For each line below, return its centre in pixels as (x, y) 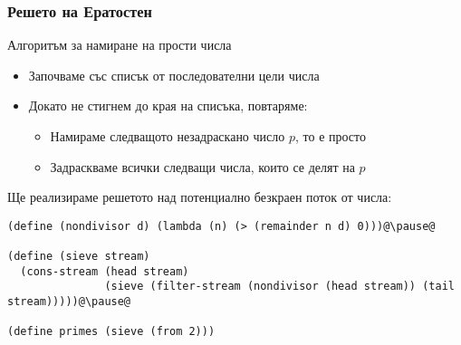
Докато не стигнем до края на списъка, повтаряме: (168, 105)
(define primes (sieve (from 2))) (111, 332)
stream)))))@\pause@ (69, 302)
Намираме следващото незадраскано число (168, 136)
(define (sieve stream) (79, 257)
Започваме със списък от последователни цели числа (174, 75)
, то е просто (330, 136)
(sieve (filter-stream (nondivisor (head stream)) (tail (279, 287)
